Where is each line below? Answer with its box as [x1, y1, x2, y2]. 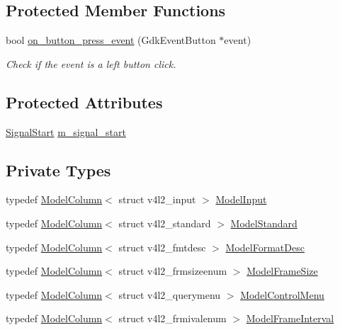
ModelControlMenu [240, 287, 324, 302]
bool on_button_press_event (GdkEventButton [6, 33, 216, 47]
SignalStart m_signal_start [6, 124, 126, 139]
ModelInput [215, 192, 267, 207]
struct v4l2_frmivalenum [118, 311, 227, 326]
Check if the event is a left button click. [6, 56, 176, 71]
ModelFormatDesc [225, 239, 305, 254]
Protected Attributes [6, 91, 163, 113]
